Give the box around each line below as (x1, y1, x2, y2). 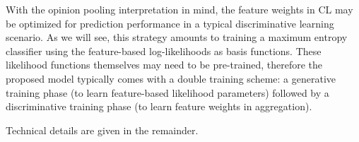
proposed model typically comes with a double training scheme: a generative (6, 71, 336, 85)
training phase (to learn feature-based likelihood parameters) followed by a (6, 85, 329, 100)
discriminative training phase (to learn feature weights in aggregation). (6, 99, 312, 114)
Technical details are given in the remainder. (6, 122, 199, 137)
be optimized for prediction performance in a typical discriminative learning (6, 16, 334, 30)
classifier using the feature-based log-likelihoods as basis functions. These (6, 43, 322, 58)
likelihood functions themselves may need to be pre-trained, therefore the (6, 57, 322, 72)
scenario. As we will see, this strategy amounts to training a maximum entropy (6, 30, 348, 45)
